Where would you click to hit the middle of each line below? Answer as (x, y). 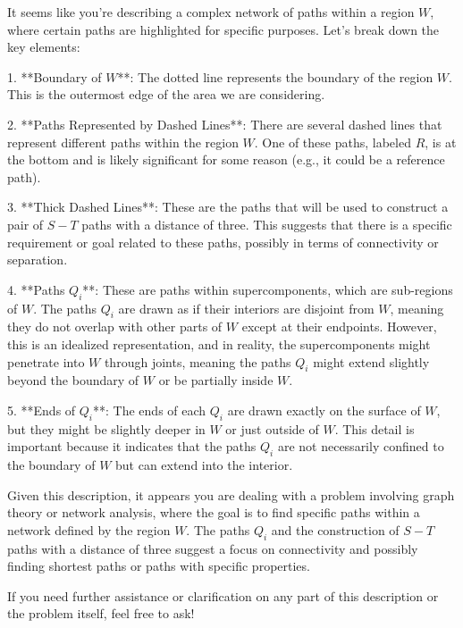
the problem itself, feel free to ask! (101, 613)
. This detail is (375, 428)
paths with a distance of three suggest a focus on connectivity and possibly (213, 548)
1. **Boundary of (55, 76)
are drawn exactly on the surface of (324, 410)
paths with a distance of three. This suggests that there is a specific (267, 224)
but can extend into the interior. (204, 465)
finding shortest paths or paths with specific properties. (159, 566)
